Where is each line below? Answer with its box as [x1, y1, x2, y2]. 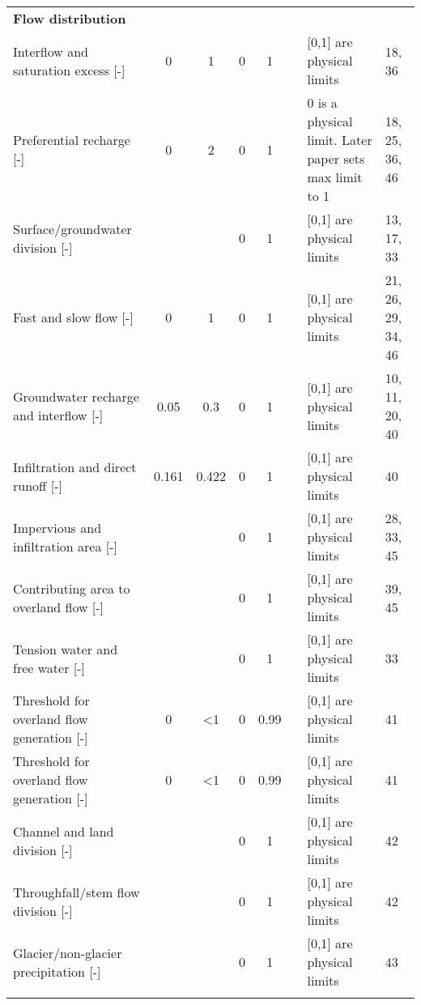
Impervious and [13, 517, 102, 537]
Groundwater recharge [13, 387, 139, 406]
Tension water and [13, 639, 118, 658]
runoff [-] [13, 475, 62, 495]
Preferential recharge [13, 130, 130, 149]
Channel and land [13, 821, 114, 841]
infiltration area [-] [13, 536, 118, 556]
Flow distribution [13, 9, 126, 28]
